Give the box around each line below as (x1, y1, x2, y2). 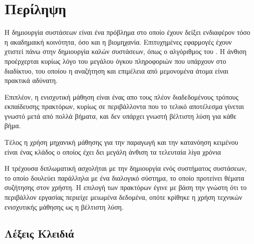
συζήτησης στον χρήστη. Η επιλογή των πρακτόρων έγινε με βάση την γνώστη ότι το (4, 182, 247, 192)
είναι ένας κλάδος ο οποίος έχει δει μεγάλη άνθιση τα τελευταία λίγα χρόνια (4, 146, 221, 157)
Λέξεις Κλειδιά (4, 225, 74, 241)
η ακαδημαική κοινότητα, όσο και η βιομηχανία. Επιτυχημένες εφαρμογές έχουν (4, 36, 232, 47)
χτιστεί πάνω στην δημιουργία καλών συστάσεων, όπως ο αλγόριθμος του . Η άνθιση (4, 46, 247, 56)
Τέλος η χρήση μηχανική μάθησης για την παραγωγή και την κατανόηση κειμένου (4, 137, 238, 147)
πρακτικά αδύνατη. (4, 75, 58, 85)
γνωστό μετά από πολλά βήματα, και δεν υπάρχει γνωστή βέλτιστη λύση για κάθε (4, 110, 237, 121)
